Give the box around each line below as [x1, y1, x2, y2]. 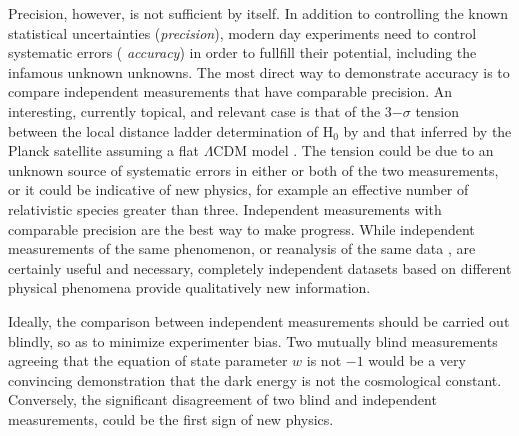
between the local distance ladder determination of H [8, 120, 334, 141]
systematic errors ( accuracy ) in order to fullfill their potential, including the [8, 42, 477, 63]
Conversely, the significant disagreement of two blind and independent [8, 389, 437, 410]
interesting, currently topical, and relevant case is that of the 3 [8, 100, 392, 121]
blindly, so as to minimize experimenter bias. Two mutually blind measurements [8, 330, 498, 351]
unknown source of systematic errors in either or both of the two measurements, [8, 159, 499, 180]
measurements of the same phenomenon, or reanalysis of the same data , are [8, 238, 476, 259]
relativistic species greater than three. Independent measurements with [8, 198, 442, 219]
